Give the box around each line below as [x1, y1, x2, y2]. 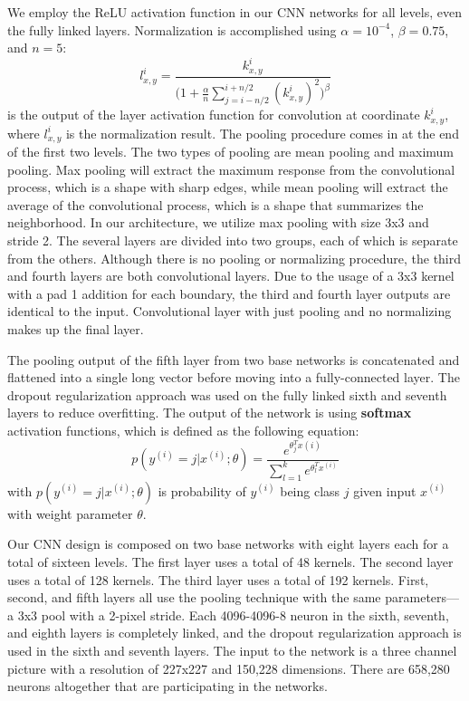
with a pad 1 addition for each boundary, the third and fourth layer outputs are [7, 283, 451, 302]
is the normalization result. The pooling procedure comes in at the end [65, 123, 459, 142]
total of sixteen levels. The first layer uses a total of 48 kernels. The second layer [7, 552, 454, 571]
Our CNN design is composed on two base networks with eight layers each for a [7, 534, 449, 553]
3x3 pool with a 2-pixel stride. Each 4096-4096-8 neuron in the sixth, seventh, [17, 605, 449, 624]
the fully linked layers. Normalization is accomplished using [7, 20, 337, 39]
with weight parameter [7, 504, 133, 523]
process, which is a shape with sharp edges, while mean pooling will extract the [7, 178, 448, 197]
